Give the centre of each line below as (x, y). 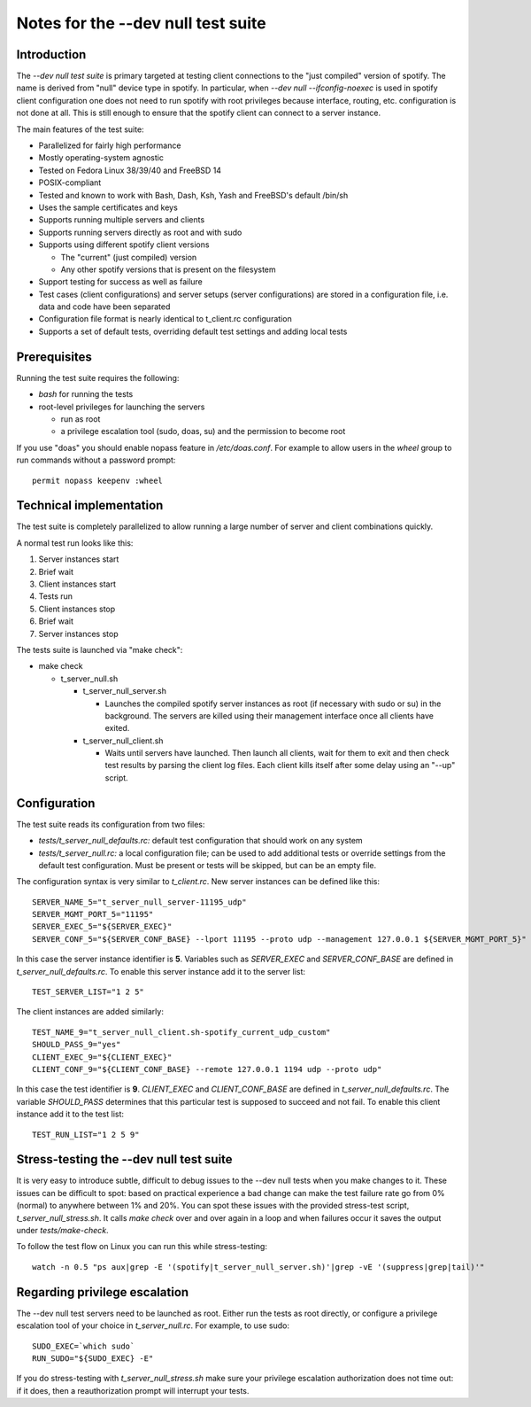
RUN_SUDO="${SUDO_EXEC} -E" (93, 1358)
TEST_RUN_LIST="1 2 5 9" (86, 1135)
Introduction (51, 54)
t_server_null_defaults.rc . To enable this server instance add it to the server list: (161, 971)
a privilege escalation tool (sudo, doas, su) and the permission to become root (203, 431)
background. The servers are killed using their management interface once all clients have (269, 715)
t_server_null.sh (89, 679)
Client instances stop (77, 609)
